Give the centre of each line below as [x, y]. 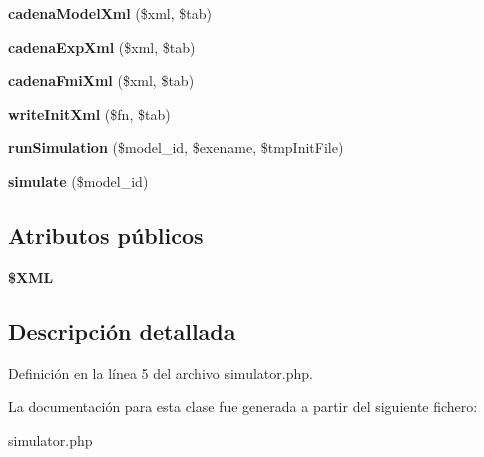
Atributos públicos [106, 234]
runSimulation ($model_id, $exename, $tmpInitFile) [176, 147]
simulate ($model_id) [78, 180]
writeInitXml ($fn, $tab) [89, 113]
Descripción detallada [122, 330]
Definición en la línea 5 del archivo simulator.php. [160, 372]
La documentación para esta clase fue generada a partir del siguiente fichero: [243, 406]
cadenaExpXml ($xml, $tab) [102, 46]
